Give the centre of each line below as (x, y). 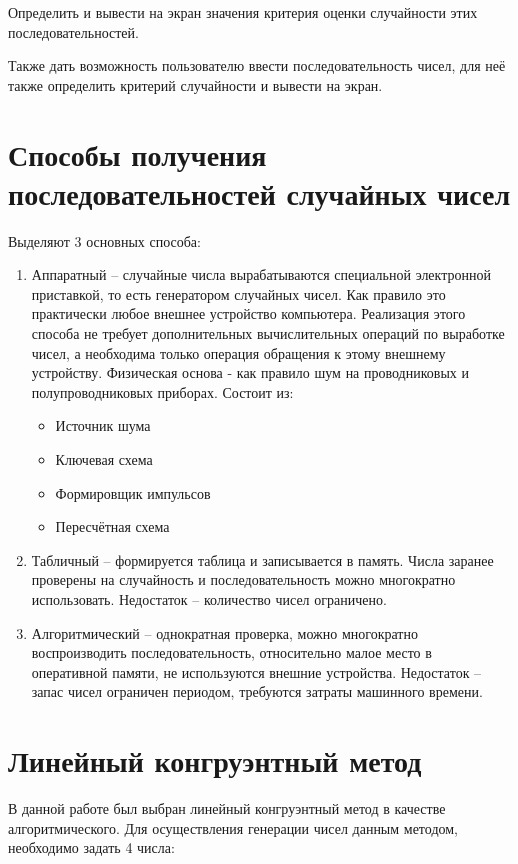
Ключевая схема (104, 459)
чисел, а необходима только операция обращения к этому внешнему (238, 352)
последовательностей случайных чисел (259, 192)
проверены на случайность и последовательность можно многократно (243, 579)
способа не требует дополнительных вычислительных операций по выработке (268, 333)
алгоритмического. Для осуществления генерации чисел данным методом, (233, 827)
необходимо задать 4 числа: (91, 847)
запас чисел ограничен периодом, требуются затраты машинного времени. (257, 691)
